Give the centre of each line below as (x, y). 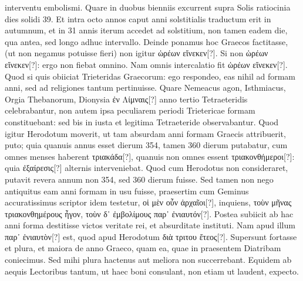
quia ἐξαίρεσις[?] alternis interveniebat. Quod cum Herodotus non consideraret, (147, 168)
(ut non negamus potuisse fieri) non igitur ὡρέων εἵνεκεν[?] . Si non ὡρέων (137, 53)
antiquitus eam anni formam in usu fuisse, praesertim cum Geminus (127, 191)
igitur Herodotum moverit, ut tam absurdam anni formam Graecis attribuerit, (145, 133)
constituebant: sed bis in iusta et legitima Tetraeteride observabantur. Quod (142, 121)
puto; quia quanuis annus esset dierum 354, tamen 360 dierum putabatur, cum (146, 145)
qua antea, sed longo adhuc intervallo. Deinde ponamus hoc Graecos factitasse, (147, 41)
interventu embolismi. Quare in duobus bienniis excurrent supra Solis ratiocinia (148, 7)
